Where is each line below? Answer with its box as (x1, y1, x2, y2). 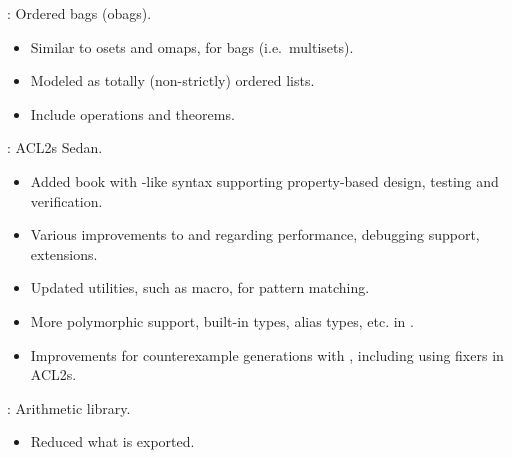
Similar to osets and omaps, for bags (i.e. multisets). (30, 36, 354, 57)
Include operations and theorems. (30, 103, 235, 124)
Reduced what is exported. (30, 431, 195, 452)
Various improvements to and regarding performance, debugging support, (30, 224, 480, 245)
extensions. (30, 243, 98, 264)
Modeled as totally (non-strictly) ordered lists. (30, 70, 315, 91)
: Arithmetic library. (7, 397, 131, 418)
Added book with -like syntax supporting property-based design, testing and (30, 170, 499, 191)
